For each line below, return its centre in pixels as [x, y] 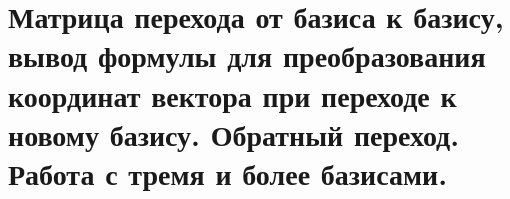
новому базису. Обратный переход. [234, 133]
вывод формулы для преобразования [247, 55]
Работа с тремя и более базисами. [228, 172]
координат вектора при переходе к [232, 94]
